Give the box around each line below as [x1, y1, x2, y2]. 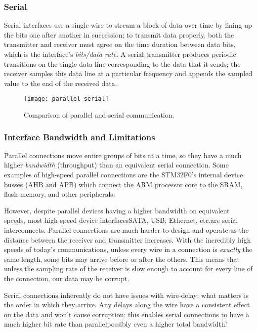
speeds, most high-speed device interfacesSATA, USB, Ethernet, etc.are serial [4, 215, 238, 225]
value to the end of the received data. [4, 78, 117, 88]
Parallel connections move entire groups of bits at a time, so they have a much [4, 150, 242, 160]
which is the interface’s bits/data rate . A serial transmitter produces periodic [4, 49, 236, 59]
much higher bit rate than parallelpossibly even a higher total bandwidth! [4, 319, 227, 329]
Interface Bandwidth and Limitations [4, 130, 155, 143]
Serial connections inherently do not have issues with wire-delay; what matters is [4, 290, 249, 300]
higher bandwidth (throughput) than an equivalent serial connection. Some [4, 160, 229, 170]
